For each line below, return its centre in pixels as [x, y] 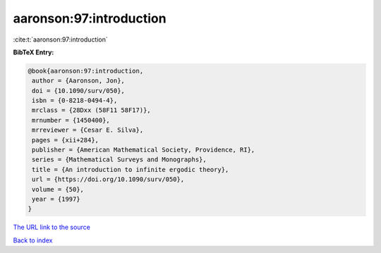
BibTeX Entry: [34, 52]
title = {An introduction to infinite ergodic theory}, [131, 169]
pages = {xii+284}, [65, 140]
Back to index [33, 240]
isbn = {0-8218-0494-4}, [75, 101]
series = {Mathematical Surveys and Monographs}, [120, 160]
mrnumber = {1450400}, [71, 120]
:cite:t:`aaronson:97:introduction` [61, 39]
